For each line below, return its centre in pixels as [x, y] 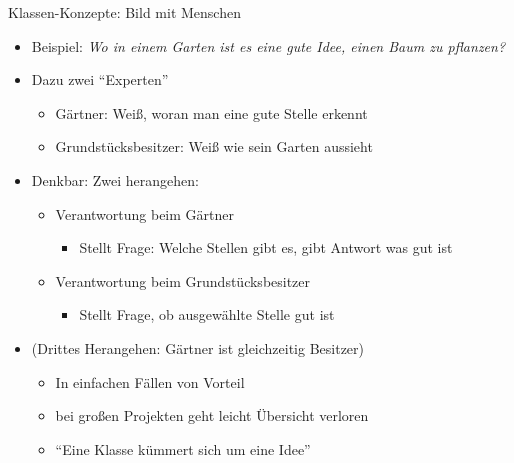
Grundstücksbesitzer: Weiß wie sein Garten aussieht [214, 146]
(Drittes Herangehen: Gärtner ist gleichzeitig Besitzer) [198, 347]
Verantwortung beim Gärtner [144, 213]
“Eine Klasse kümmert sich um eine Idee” [183, 448]
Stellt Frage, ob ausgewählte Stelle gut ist [207, 314]
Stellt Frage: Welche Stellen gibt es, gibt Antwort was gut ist [266, 247]
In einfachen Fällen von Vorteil [150, 381]
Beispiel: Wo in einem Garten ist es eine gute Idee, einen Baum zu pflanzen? [268, 45]
